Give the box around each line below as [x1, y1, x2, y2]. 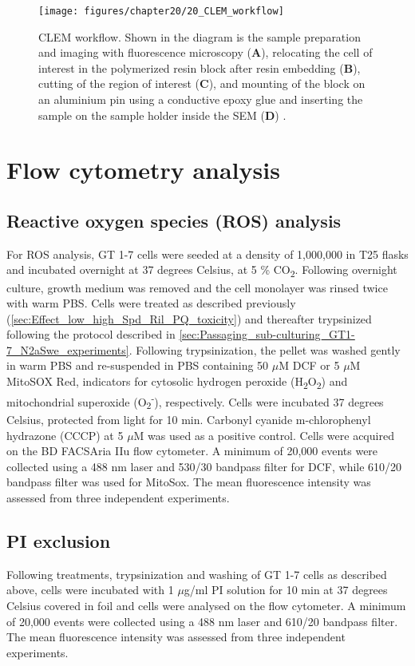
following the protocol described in [6, 326, 176, 343]
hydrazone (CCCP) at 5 [6, 426, 124, 443]
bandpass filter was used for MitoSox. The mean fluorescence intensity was [6, 474, 371, 490]
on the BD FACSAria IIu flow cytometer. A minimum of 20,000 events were [6, 442, 378, 459]
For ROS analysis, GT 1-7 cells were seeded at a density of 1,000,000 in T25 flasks [6, 245, 409, 262]
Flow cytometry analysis [6, 153, 280, 186]
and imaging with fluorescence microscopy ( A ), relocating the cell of [38, 44, 373, 61]
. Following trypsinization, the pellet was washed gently [128, 341, 401, 358]
